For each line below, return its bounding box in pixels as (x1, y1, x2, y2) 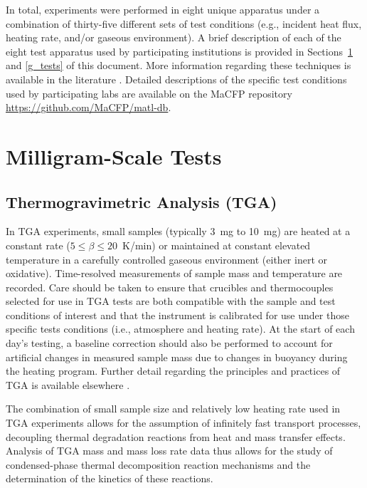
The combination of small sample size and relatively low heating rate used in (6, 401, 341, 416)
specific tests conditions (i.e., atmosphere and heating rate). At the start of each (6, 321, 355, 336)
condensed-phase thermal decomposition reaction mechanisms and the (6, 457, 311, 472)
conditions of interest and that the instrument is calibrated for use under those (6, 307, 349, 322)
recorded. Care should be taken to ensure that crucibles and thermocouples (6, 279, 334, 294)
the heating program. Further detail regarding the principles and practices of (6, 363, 341, 378)
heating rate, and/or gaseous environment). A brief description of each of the (6, 30, 341, 45)
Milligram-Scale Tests (6, 141, 222, 170)
